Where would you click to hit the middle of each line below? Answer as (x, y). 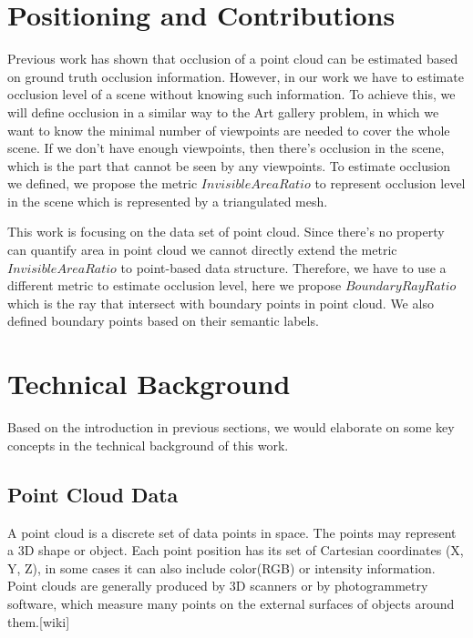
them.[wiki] (39, 621)
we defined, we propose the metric (103, 183)
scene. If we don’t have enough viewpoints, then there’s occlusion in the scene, (226, 148)
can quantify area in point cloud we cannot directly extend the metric (202, 250)
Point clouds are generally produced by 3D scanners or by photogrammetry (218, 586)
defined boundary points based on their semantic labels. (163, 321)
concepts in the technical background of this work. (148, 445)
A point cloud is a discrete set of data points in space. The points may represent (232, 532)
